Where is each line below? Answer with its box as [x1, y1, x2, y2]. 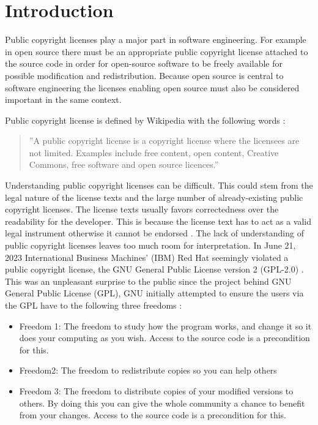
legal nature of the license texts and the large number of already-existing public [5, 190, 303, 203]
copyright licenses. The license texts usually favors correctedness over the [5, 203, 279, 216]
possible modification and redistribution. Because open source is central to [5, 69, 284, 81]
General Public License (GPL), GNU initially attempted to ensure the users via [5, 287, 304, 299]
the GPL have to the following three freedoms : [5, 299, 182, 311]
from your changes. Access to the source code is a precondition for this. [19, 408, 286, 421]
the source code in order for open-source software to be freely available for [5, 57, 283, 70]
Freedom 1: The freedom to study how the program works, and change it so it [19, 319, 312, 332]
